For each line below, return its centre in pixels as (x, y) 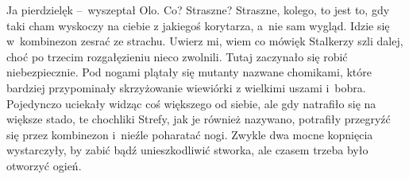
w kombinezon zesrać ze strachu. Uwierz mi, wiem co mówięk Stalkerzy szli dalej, (205, 41)
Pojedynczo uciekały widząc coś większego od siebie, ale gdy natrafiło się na (191, 103)
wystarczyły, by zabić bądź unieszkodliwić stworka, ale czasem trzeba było (187, 150)
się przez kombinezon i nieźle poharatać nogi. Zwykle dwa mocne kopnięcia (190, 134)
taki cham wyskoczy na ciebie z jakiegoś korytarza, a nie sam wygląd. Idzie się (198, 25)
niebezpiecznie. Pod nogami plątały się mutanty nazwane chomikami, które (189, 72)
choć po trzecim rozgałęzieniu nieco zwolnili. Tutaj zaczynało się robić (177, 56)
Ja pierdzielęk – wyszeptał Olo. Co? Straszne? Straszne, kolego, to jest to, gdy (198, 10)
